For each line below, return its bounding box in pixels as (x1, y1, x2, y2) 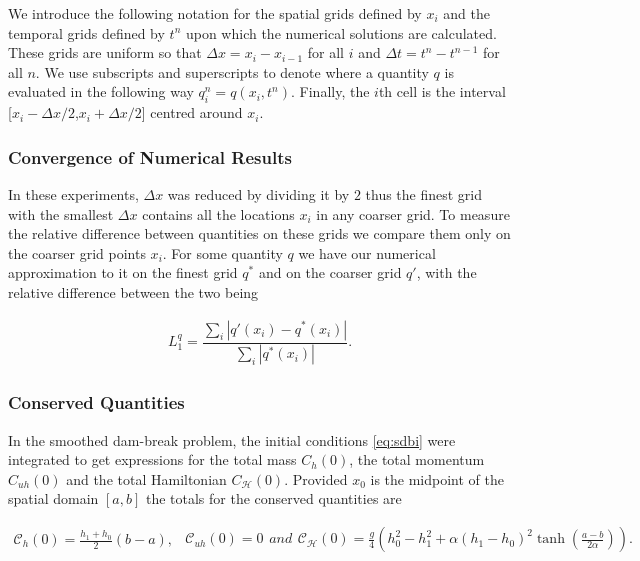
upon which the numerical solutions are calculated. (185, 22, 497, 43)
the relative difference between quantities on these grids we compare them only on (8, 223, 511, 244)
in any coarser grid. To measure (316, 203, 510, 224)
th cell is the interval (378, 81, 506, 102)
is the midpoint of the (370, 468, 504, 489)
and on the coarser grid (258, 262, 402, 283)
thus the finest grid (365, 183, 483, 204)
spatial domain (8, 488, 99, 509)
